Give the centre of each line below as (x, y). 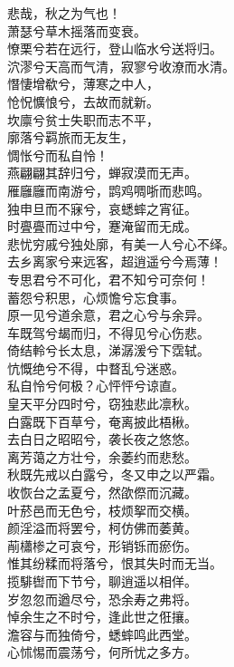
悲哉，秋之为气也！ (64, 13)
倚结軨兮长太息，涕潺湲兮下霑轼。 (108, 350)
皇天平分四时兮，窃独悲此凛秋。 (102, 404)
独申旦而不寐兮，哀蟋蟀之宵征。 (102, 208)
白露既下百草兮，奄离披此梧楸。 (102, 421)
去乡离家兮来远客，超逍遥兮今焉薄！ (115, 261)
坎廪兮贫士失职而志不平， (83, 119)
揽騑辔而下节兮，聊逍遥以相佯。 (102, 581)
